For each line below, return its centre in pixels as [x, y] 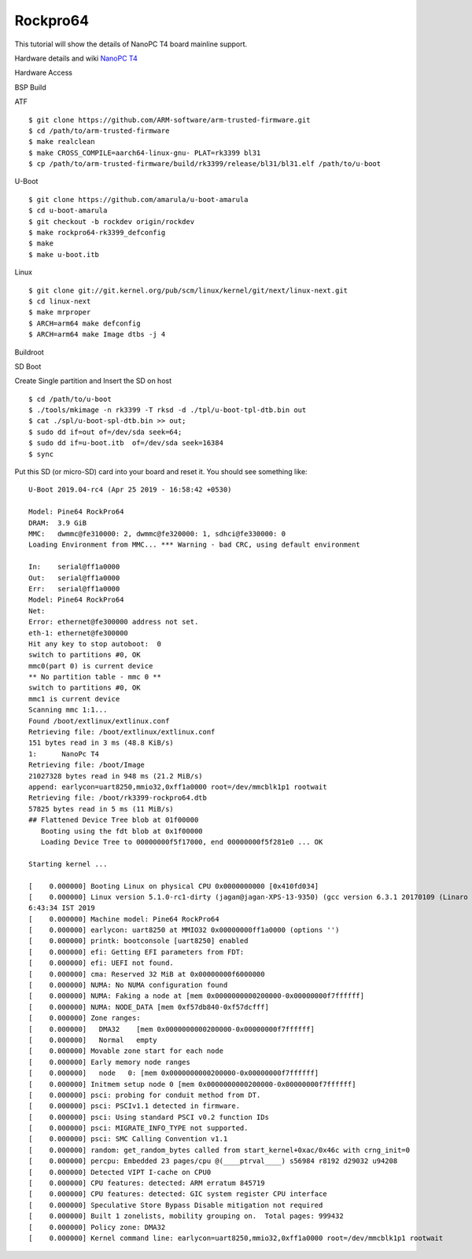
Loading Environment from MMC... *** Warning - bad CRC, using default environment [195, 545]
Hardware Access [43, 73]
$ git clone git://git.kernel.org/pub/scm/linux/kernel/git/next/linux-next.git [188, 290]
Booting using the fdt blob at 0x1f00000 [122, 831]
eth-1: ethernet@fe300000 [79, 633]
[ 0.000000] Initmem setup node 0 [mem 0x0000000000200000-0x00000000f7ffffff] [192, 1084]
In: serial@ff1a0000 [74, 567]
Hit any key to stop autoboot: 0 [95, 644]
